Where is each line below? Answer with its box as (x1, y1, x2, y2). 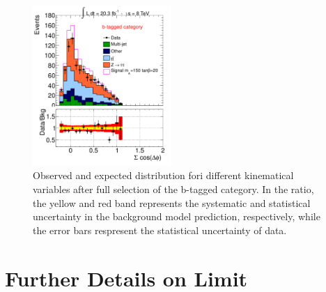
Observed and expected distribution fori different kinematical (33, 168, 294, 183)
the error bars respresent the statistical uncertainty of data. (33, 222, 287, 237)
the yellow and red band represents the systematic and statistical (33, 195, 311, 210)
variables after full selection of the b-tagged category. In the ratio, (33, 181, 314, 196)
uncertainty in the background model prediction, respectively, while (33, 209, 320, 224)
